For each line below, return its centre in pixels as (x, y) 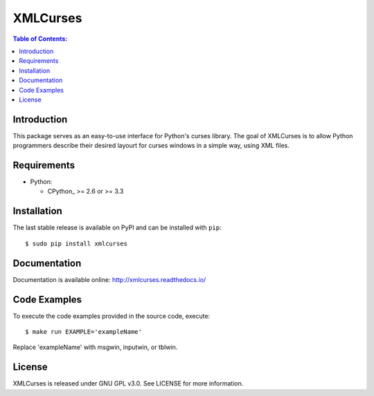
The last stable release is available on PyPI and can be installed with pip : (117, 227)
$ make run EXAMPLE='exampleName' (83, 331)
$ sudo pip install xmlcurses (77, 243)
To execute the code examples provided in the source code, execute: (112, 316)
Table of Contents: (40, 39)
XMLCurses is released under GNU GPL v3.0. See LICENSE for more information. (128, 384)
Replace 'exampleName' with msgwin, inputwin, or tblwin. (95, 347)
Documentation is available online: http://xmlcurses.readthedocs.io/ (109, 279)
